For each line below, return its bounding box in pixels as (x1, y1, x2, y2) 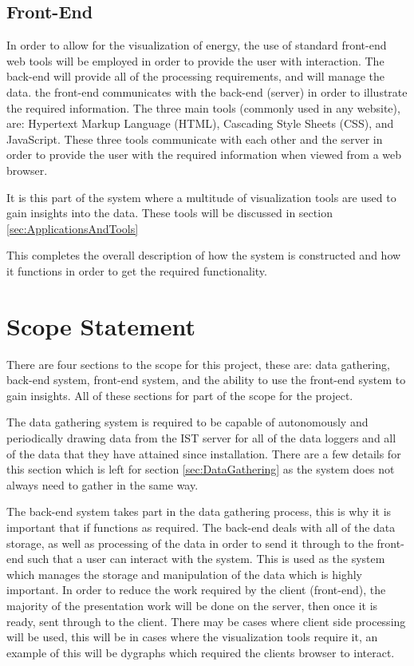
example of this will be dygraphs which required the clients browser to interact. (6, 644, 395, 660)
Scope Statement (6, 309, 195, 342)
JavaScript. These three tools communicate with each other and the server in (6, 130, 383, 147)
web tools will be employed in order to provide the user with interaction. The (6, 52, 384, 69)
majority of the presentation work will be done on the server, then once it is (6, 597, 378, 613)
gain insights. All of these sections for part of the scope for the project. (6, 387, 353, 403)
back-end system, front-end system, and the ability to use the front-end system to (6, 371, 406, 388)
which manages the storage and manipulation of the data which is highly (6, 565, 362, 582)
